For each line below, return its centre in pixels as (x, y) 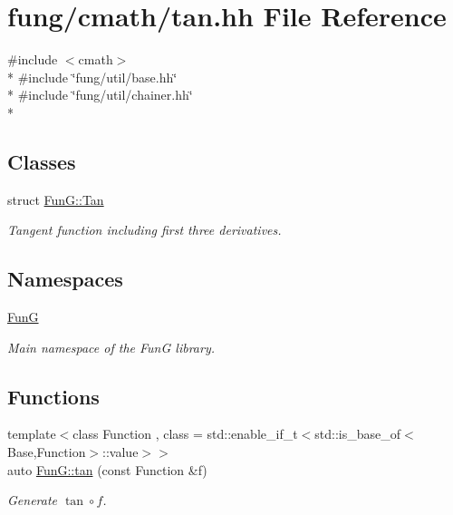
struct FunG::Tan (56, 199)
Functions (53, 396)
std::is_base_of (358, 434)
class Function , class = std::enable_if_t (185, 434)
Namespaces (65, 279)
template (32, 434)
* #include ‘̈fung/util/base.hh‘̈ (92, 77)
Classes (42, 161)
